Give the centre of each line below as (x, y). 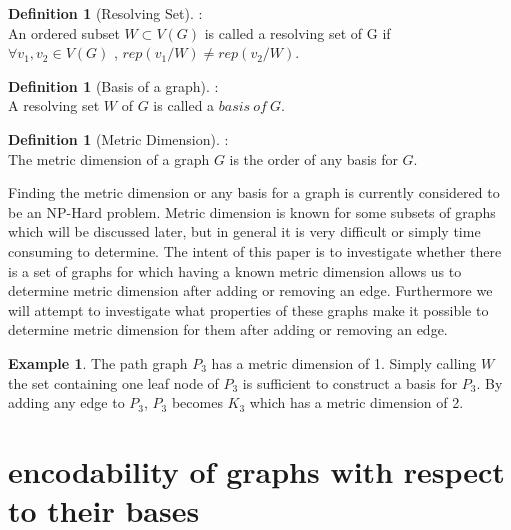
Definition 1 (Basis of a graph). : (113, 85)
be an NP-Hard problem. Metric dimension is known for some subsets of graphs (252, 211)
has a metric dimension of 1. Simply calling (344, 362)
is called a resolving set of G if (297, 32)
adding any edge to (66, 402)
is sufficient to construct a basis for (350, 382)
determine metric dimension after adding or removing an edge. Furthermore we (250, 290)
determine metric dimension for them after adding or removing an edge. (228, 329)
